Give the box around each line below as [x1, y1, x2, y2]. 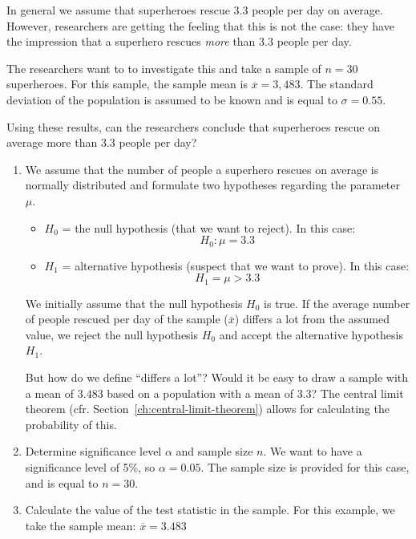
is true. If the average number [264, 294, 410, 311]
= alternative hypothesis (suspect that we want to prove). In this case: [62, 257, 410, 274]
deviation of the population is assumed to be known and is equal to [6, 91, 337, 107]
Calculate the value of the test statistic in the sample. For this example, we [25, 501, 395, 518]
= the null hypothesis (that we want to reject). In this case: [62, 219, 356, 236]
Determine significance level [25, 443, 162, 460]
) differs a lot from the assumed [234, 310, 390, 327]
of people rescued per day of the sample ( [25, 310, 228, 327]
